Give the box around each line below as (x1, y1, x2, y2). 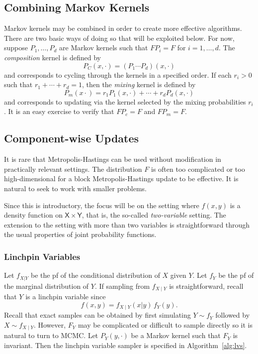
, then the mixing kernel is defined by (82, 79, 196, 90)
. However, (33, 319, 66, 330)
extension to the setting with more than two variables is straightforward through (4, 219, 250, 230)
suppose (4, 42, 28, 53)
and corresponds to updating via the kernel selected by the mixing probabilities (4, 96, 246, 107)
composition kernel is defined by (4, 52, 101, 62)
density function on (4, 210, 63, 220)
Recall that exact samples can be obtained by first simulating (4, 310, 191, 320)
